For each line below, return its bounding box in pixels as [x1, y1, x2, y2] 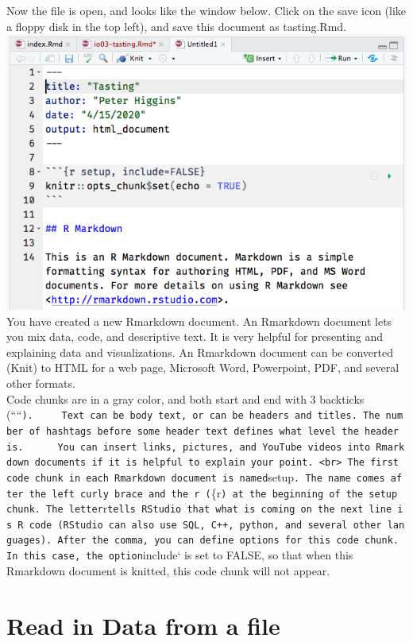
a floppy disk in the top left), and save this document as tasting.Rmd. [6, 17, 346, 34]
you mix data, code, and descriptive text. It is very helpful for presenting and [6, 328, 384, 345]
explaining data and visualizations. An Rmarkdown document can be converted [6, 343, 393, 360]
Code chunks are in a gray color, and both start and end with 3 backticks [6, 390, 365, 407]
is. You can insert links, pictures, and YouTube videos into [6, 441, 371, 453]
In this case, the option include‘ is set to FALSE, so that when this [6, 547, 353, 563]
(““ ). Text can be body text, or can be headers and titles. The [6, 406, 380, 423]
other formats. [6, 375, 75, 392]
